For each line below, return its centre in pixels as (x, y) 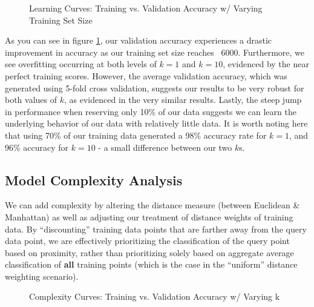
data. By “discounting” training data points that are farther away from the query (156, 229)
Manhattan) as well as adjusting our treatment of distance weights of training (149, 216)
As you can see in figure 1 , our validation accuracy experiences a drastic (139, 40)
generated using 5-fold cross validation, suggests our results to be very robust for (155, 87)
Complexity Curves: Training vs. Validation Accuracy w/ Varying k (155, 296)
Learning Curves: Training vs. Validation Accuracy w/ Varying (146, 8)
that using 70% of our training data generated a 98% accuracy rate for (136, 135)
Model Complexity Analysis (94, 180)
